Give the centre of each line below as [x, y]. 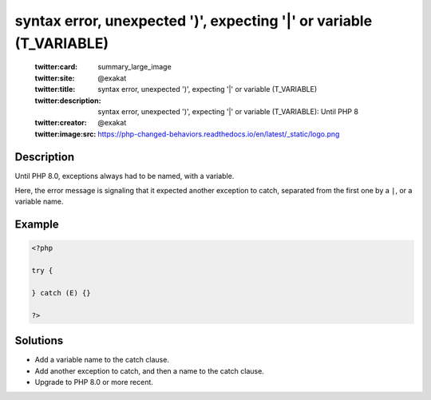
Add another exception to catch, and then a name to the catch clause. [150, 370]
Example [37, 225]
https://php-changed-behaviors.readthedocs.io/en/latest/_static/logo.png [219, 134]
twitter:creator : [61, 123]
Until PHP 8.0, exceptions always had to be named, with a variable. [125, 176]
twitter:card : [56, 67]
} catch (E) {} [61, 293]
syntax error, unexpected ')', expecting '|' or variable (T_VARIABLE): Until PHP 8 [228, 111]
